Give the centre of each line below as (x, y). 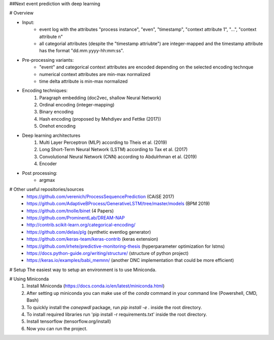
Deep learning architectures (51, 135)
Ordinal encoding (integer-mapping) (77, 105)
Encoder (48, 164)
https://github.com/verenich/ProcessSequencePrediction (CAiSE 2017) (100, 196)
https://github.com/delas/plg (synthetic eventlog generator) (89, 232)
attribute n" (51, 36)
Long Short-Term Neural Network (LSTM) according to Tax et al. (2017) (113, 149)
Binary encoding (56, 112)
